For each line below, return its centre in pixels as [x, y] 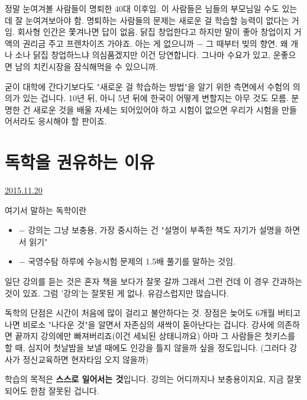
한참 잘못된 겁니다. [65, 390]
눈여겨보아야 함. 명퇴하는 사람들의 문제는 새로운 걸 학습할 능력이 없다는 [157, 20]
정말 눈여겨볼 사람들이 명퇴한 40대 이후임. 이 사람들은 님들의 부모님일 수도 [142, 8]
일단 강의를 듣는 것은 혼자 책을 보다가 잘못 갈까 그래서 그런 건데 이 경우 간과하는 [154, 281]
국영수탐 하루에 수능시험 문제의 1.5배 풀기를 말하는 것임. [132, 261]
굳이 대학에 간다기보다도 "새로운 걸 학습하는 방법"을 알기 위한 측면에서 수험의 [148, 86]
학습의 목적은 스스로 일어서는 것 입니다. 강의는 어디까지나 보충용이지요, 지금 [144, 379]
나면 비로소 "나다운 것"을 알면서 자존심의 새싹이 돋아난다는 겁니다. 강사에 [140, 324]
